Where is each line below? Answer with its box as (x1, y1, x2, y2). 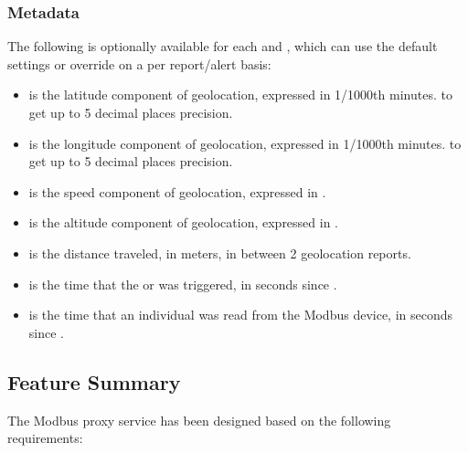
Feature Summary (7, 367, 181, 395)
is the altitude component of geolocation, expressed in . (28, 213, 339, 232)
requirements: (7, 428, 83, 448)
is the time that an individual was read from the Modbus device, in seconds (28, 305, 453, 324)
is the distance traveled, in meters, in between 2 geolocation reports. (28, 243, 411, 262)
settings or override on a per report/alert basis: (7, 54, 271, 73)
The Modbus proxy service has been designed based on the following (7, 410, 391, 429)
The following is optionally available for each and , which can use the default (7, 37, 438, 56)
